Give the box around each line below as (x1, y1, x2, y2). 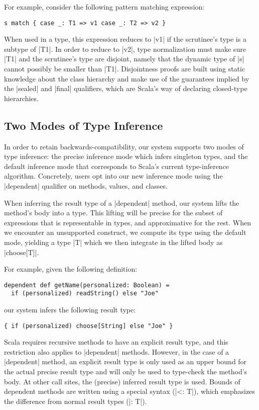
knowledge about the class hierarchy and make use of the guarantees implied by (4, 73, 249, 84)
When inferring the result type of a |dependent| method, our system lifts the (4, 197, 239, 208)
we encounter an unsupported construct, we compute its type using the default (4, 227, 246, 237)
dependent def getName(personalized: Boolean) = (4, 281, 170, 289)
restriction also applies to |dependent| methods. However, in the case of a (4, 346, 229, 357)
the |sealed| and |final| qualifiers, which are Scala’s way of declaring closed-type (4, 83, 247, 94)
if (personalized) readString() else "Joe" (11, 290, 159, 297)
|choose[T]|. (4, 247, 39, 257)
